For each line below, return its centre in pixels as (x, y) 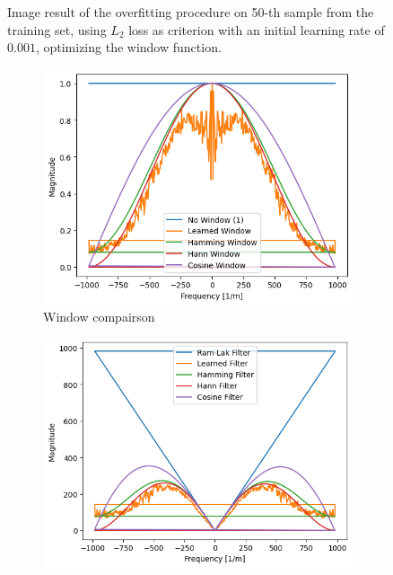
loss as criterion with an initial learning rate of (257, 29)
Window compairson (99, 316)
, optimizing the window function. (128, 47)
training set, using (57, 29)
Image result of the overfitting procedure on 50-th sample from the (191, 12)
